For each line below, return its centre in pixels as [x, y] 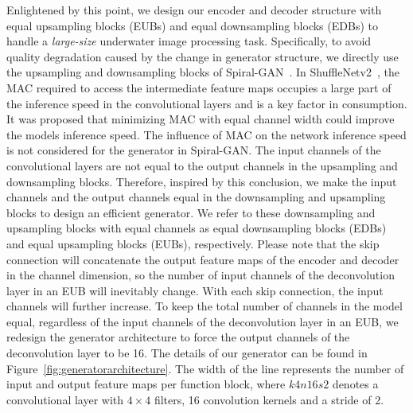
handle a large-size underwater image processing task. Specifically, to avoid [189, 41]
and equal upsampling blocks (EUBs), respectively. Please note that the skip [193, 243]
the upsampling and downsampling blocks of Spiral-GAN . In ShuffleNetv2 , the [203, 72]
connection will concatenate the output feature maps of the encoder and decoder [203, 259]
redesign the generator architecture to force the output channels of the [178, 337]
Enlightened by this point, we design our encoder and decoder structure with [194, 10]
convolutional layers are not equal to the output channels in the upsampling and [202, 165]
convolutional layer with [65, 399]
